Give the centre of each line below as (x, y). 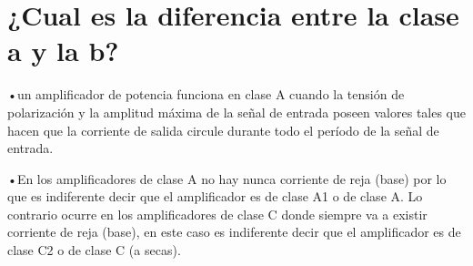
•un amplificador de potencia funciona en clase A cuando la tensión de (206, 94)
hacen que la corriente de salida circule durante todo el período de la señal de (223, 130)
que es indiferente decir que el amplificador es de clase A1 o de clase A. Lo (215, 196)
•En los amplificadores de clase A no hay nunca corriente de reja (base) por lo (227, 178)
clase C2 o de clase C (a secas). (94, 250)
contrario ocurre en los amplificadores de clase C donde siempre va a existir (217, 214)
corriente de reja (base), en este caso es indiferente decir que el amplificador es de (234, 232)
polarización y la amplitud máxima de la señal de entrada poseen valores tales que (237, 112)
